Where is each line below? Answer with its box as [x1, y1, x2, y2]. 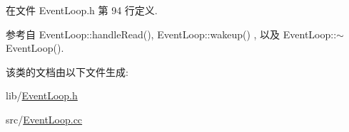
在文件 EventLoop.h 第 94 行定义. [6, 3, 158, 17]
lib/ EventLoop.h [6, 88, 78, 103]
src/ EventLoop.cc [6, 111, 83, 126]
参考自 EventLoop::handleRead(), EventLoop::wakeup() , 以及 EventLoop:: [6, 26, 337, 41]
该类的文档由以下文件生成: [6, 64, 128, 79]
